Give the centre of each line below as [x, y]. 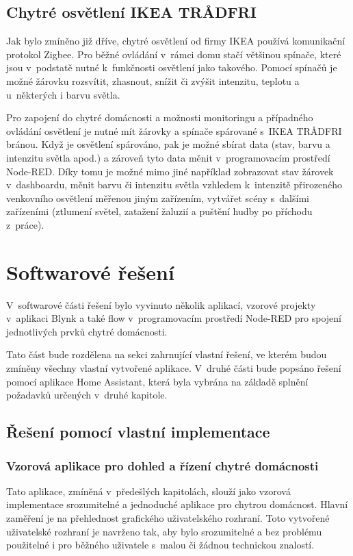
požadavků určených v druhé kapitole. [87, 395]
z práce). [25, 224]
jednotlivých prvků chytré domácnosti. [87, 331]
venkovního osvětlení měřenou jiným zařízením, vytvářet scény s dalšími [158, 198]
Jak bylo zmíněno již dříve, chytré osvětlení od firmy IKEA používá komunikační [176, 41]
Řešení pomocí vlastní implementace [138, 432]
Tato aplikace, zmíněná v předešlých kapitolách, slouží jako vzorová [148, 491]
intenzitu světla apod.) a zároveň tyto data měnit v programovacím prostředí [168, 157]
